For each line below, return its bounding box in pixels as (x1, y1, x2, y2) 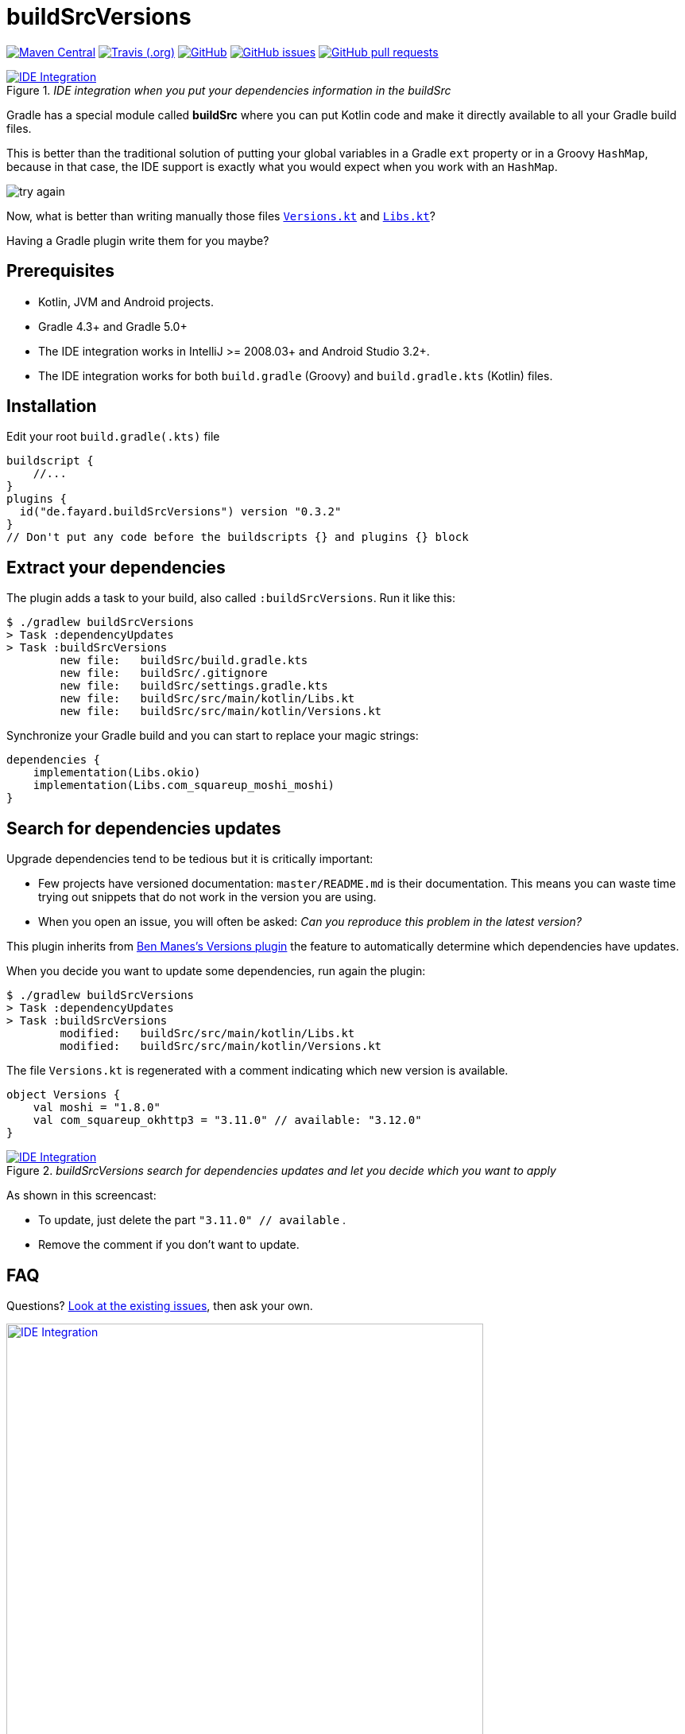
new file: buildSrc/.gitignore (60, 667, 268, 680)
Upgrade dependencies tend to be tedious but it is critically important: (6, 852, 373, 866)
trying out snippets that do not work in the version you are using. (38, 890, 377, 904)
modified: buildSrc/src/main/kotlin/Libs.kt (60, 1027, 355, 1040)
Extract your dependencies (6, 557, 226, 577)
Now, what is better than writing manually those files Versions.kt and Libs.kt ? (6, 208, 435, 223)
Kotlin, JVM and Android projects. (38, 294, 214, 309)
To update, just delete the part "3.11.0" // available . (38, 1213, 346, 1227)
